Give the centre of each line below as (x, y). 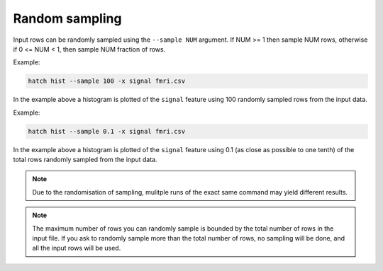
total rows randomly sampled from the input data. (85, 160)
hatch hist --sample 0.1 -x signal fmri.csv (107, 131)
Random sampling (67, 18)
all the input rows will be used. (77, 248)
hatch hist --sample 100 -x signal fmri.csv (107, 81)
